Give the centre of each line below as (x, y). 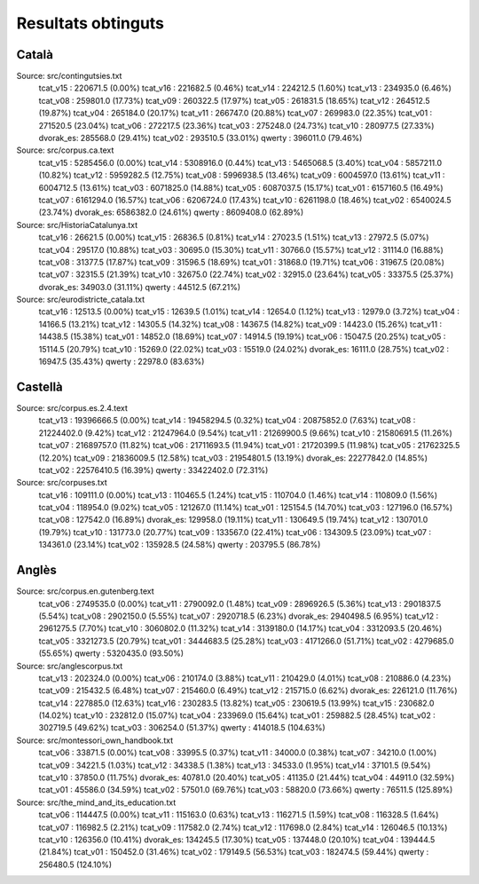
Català (35, 55)
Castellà (40, 387)
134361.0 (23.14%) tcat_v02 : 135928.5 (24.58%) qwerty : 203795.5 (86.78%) (180, 545)
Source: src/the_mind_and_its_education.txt (96, 802)
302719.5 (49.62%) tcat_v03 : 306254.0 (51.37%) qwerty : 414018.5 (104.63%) (182, 728)
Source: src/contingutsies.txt (69, 76)
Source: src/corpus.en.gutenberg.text (85, 591)
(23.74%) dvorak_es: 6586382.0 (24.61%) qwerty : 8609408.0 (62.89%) (171, 212)
